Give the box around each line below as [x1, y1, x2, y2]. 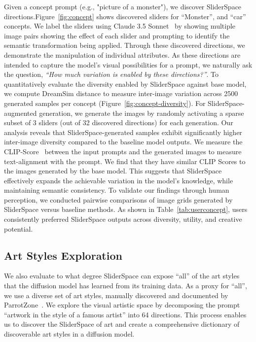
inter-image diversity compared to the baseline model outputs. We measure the [4, 137, 243, 147]
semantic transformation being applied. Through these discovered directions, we [4, 40, 245, 50]
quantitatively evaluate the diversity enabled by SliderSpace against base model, [4, 78, 247, 89]
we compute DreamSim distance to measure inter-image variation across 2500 [4, 88, 238, 99]
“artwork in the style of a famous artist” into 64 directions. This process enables [4, 309, 247, 319]
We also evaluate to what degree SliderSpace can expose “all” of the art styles [4, 271, 240, 281]
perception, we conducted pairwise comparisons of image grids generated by [4, 194, 233, 205]
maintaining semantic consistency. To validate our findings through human [4, 185, 229, 195]
